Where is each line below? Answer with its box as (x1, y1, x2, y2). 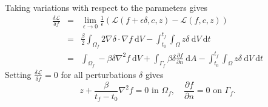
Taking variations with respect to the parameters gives (5, 1, 208, 13)
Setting (5, 68, 32, 80)
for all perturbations (61, 68, 136, 80)
